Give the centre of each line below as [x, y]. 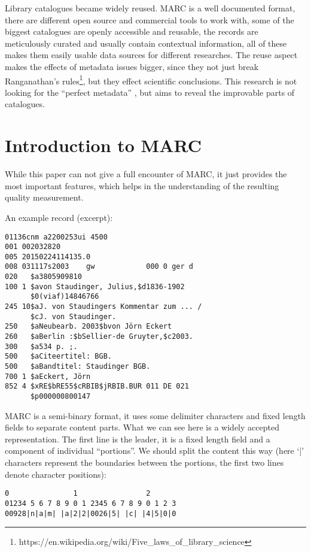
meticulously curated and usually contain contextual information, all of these [146, 43]
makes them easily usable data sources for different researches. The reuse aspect [151, 55]
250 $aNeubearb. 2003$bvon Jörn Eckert [89, 327]
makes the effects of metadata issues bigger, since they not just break [132, 66]
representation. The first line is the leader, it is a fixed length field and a [138, 439]
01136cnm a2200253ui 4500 [56, 237]
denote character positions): [56, 474]
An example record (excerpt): [59, 217]
